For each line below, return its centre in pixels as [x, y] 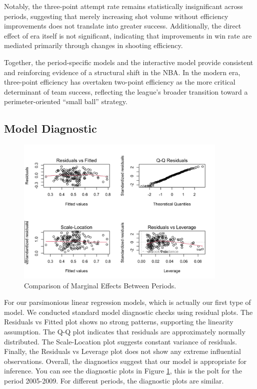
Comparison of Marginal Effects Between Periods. [100, 285]
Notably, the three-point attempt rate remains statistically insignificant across [123, 6]
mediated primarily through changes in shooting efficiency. [93, 45]
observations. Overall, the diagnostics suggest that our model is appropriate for [125, 361]
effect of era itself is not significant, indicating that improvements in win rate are [128, 35]
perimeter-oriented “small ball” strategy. [66, 101]
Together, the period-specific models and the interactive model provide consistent [129, 62]
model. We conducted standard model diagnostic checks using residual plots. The [128, 312]
